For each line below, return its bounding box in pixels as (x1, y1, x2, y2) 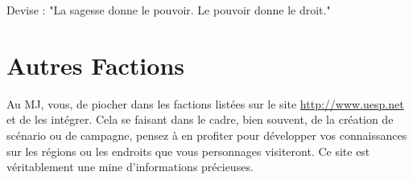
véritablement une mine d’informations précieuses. (6, 158, 254, 175)
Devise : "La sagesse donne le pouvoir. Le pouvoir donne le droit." (6, 2, 331, 18)
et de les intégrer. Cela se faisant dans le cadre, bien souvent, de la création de (6, 111, 394, 128)
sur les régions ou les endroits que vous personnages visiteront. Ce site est (6, 142, 370, 159)
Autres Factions (6, 48, 185, 81)
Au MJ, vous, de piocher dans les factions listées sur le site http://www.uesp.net (6, 95, 404, 112)
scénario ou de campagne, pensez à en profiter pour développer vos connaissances (6, 126, 407, 143)
